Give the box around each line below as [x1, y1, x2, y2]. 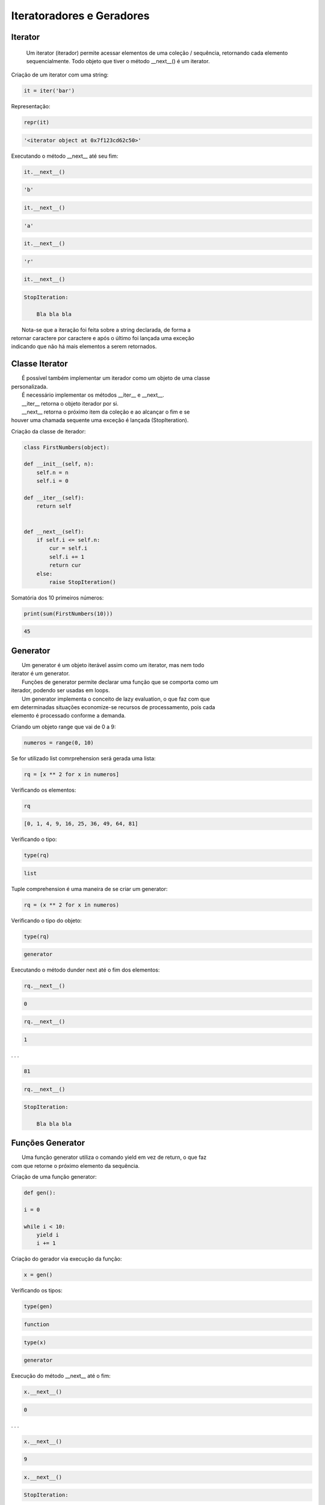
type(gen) [23, 1303, 53, 1310]
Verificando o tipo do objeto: [11, 917, 82, 924]
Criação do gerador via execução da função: [11, 1255, 122, 1262]
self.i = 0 [36, 477, 69, 485]
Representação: [11, 103, 51, 110]
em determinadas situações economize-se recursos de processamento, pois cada [11, 703, 215, 710]
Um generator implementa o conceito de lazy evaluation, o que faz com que [22, 695, 210, 703]
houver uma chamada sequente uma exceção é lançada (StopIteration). [11, 417, 189, 424]
